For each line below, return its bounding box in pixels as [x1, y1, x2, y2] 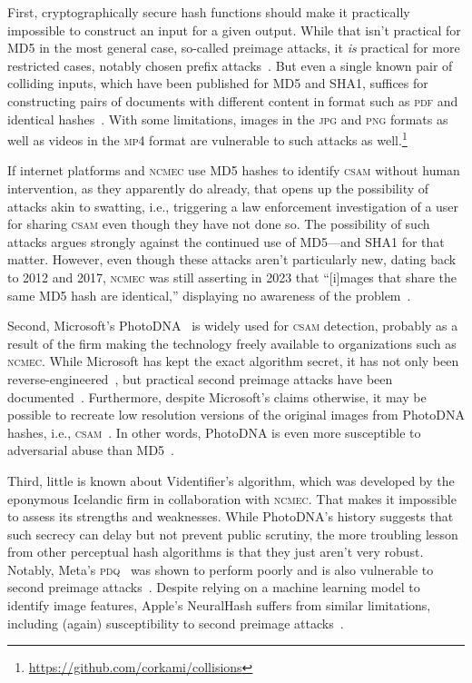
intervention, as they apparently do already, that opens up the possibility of [7, 179, 429, 197]
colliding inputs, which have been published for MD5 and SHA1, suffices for [7, 74, 428, 93]
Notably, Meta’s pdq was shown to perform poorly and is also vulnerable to [7, 559, 434, 579]
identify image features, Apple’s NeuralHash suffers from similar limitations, [7, 596, 431, 615]
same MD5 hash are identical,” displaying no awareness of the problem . [7, 285, 411, 304]
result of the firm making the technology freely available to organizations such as [7, 333, 457, 352]
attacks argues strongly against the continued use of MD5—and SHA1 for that [7, 232, 445, 251]
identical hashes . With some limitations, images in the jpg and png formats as [7, 109, 448, 128]
